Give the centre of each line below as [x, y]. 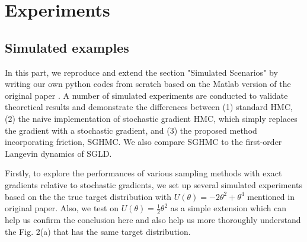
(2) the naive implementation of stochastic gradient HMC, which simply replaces [151, 118]
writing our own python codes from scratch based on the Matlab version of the [148, 84]
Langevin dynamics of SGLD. [58, 153]
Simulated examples [67, 47]
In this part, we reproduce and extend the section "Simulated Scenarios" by [141, 72]
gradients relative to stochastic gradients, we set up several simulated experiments [154, 184]
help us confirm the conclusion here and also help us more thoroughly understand [153, 219]
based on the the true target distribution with [88, 196]
